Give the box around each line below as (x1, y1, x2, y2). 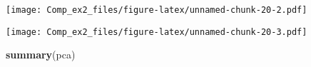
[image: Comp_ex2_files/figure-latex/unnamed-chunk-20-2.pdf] (6, 5, 307, 15)
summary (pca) (6, 47, 76, 62)
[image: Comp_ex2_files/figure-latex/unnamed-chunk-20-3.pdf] (6, 26, 307, 37)
